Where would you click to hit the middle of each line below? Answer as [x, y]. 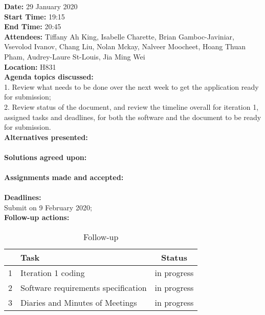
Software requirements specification [84, 288]
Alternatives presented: [46, 137]
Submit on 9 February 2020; [48, 207]
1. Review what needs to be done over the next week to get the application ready [131, 86]
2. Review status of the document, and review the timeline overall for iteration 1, [131, 106]
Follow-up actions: [37, 217]
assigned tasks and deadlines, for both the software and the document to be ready [133, 117]
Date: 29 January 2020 [41, 6]
